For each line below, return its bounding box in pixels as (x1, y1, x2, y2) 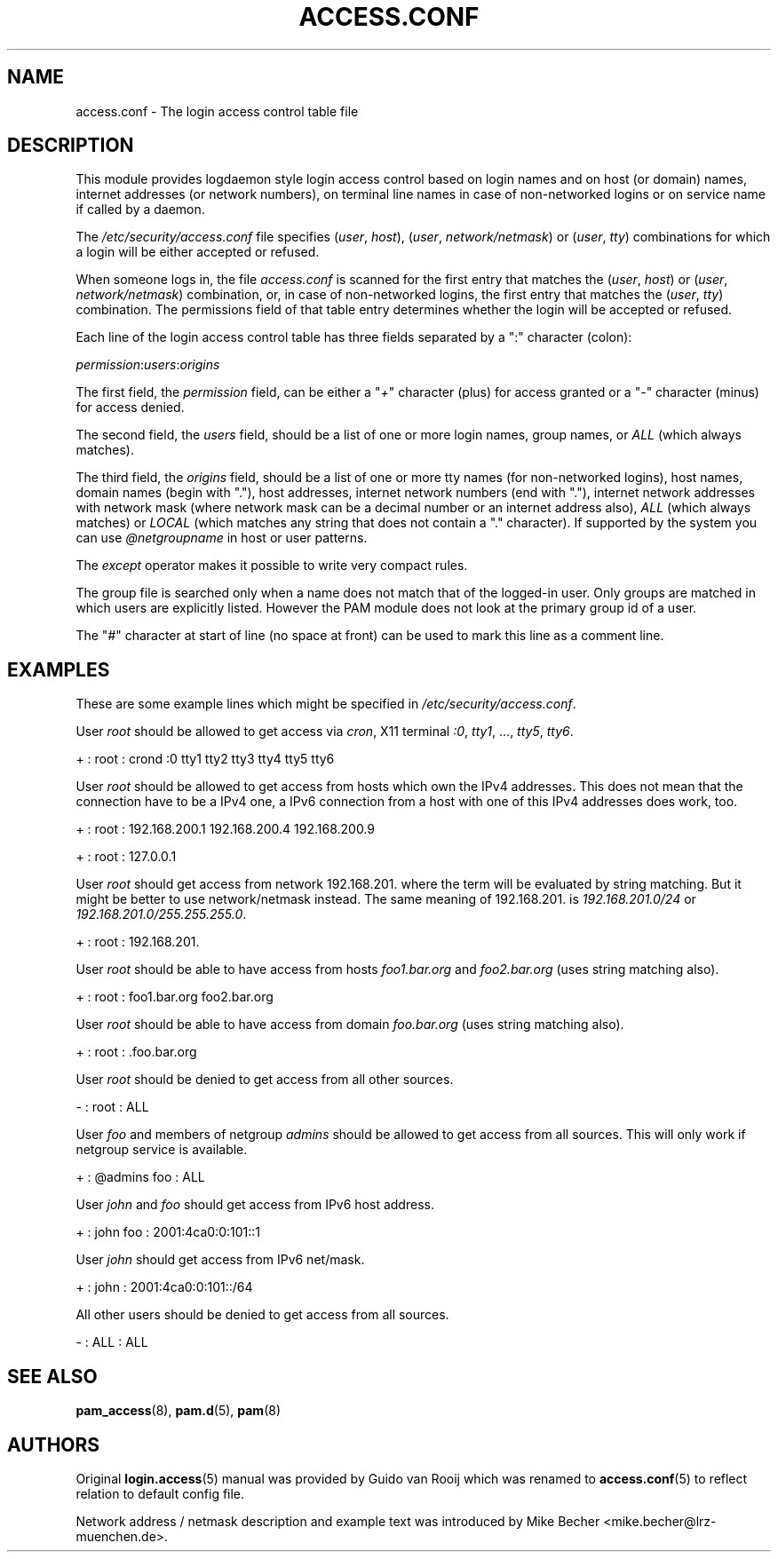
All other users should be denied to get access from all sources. (75, 1307, 449, 1323)
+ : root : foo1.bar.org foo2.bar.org (75, 989, 274, 1005)
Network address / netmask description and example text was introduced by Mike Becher (75, 1513, 600, 1529)
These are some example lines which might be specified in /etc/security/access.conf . (75, 696, 576, 712)
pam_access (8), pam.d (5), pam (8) (75, 1403, 282, 1419)
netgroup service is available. (75, 1142, 248, 1158)
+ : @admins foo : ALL (75, 1169, 205, 1185)
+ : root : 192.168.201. (75, 934, 200, 950)
